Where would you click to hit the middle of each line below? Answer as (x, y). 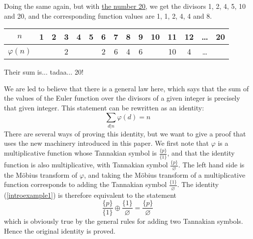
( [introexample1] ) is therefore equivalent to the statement (90, 195)
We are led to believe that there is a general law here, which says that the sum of (126, 88)
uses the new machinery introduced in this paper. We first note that (106, 143)
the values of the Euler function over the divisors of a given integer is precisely (122, 98)
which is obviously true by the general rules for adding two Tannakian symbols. (124, 221)
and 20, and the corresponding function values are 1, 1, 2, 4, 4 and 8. (108, 15)
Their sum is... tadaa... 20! (44, 72)
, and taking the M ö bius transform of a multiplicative (165, 174)
